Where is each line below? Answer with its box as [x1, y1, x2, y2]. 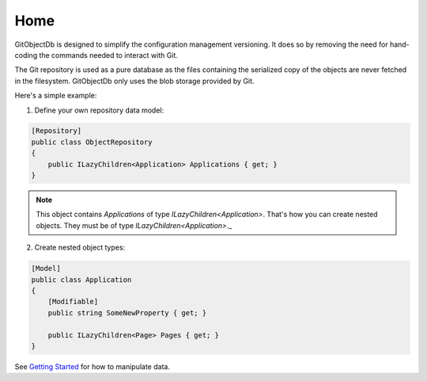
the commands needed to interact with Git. [39, 50, 178, 59]
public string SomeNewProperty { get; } [47, 308, 207, 317]
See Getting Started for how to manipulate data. [14, 361, 170, 371]
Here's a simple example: [14, 91, 97, 101]
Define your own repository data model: [34, 105, 164, 115]
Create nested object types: [34, 242, 126, 253]
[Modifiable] [47, 297, 99, 307]
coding [14, 50, 38, 59]
